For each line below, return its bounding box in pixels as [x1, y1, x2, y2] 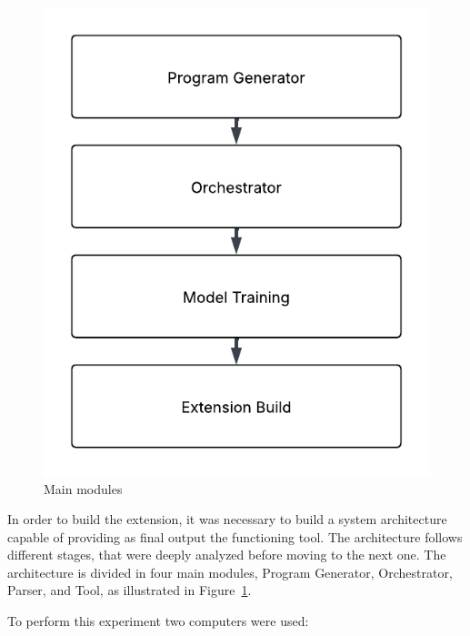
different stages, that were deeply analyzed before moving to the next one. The [7, 545, 446, 564]
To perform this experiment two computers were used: [7, 611, 309, 631]
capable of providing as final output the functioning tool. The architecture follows [7, 527, 463, 546]
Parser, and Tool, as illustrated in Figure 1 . [7, 580, 252, 600]
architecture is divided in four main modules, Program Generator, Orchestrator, [7, 562, 453, 581]
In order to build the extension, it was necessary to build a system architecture [7, 510, 447, 529]
